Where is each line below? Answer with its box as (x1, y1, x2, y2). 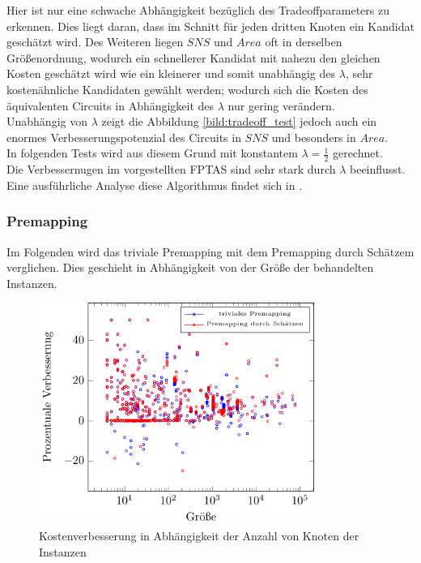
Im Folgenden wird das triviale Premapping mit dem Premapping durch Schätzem (6, 243, 415, 260)
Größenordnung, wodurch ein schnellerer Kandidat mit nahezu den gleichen (6, 49, 381, 66)
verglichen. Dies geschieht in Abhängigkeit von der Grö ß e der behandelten (6, 259, 374, 276)
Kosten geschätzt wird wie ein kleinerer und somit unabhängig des (6, 65, 336, 82)
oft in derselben (265, 33, 342, 50)
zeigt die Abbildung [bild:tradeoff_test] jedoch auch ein (101, 113, 377, 130)
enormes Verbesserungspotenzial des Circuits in (6, 128, 241, 145)
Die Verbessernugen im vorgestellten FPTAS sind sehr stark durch (6, 161, 336, 178)
